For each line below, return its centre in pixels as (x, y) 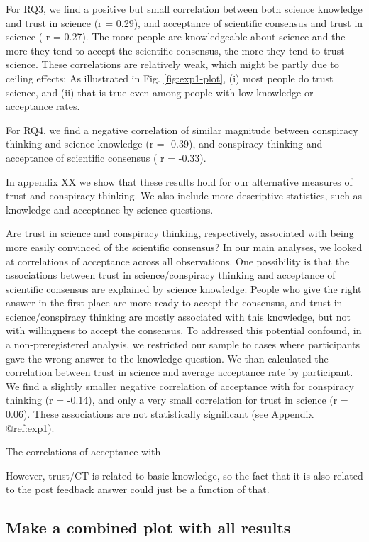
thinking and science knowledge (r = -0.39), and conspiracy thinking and (164, 144)
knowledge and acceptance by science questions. (110, 209)
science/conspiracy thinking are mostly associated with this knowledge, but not (178, 316)
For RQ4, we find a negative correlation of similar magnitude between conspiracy (182, 129)
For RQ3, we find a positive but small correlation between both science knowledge (184, 9)
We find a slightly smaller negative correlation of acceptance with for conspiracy (180, 386)
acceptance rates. (43, 106)
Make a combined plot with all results (148, 527)
